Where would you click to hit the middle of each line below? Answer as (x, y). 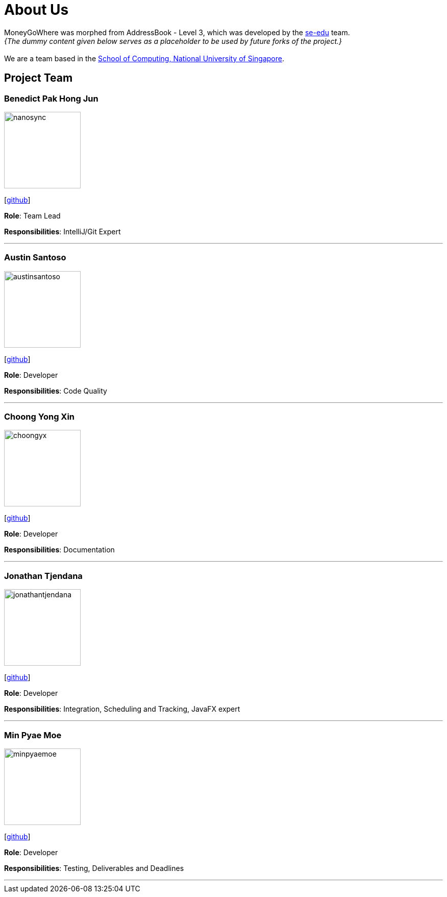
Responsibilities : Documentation (59, 550)
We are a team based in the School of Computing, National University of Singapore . (144, 58)
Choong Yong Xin (40, 417)
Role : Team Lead (32, 215)
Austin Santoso (35, 258)
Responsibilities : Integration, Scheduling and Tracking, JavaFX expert (122, 709)
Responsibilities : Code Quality (56, 391)
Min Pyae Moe (33, 735)
